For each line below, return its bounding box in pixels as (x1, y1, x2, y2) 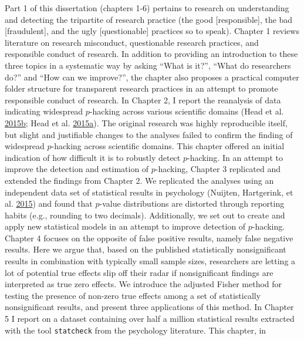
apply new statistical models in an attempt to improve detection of (5, 220, 246, 233)
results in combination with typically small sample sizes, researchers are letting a (5, 255, 296, 267)
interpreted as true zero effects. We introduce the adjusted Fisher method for (5, 278, 282, 290)
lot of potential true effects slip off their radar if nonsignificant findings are (5, 266, 273, 278)
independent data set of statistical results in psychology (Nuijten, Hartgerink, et (5, 186, 293, 198)
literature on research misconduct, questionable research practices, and (5, 36, 259, 48)
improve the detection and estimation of (5, 163, 149, 175)
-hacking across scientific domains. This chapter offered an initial (51, 140, 285, 152)
